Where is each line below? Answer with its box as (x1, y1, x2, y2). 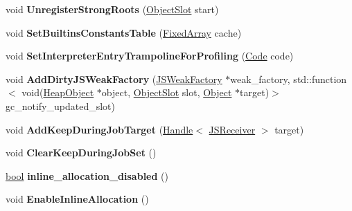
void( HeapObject (21, 85, 94, 100)
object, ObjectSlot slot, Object (101, 85, 232, 100)
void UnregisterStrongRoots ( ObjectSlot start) (6, 2, 219, 16)
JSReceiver (209, 122, 256, 136)
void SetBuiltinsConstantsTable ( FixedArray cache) (6, 25, 242, 39)
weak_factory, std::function (230, 71, 347, 86)
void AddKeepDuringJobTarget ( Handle (6, 122, 193, 136)
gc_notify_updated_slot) (6, 98, 116, 113)
